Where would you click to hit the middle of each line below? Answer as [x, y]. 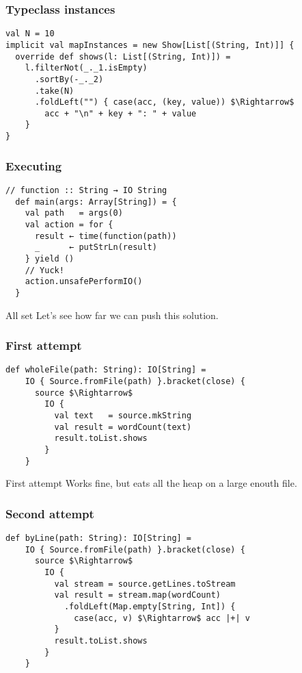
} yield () [50, 258]
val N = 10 [30, 34]
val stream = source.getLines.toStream [145, 584]
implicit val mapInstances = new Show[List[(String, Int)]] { [150, 45]
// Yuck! [44, 270]
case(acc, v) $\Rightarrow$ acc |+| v [162, 618]
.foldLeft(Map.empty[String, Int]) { [150, 607]
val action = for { [69, 224]
